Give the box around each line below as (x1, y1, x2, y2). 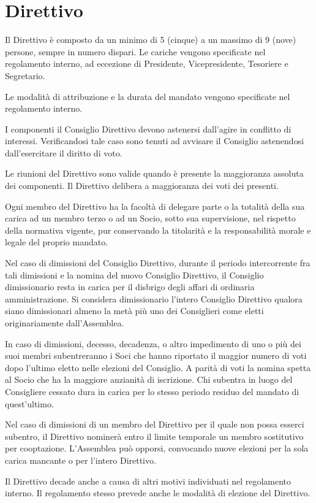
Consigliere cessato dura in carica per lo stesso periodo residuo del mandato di (5, 385, 299, 397)
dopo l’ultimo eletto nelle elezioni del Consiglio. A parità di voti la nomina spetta (5, 361, 311, 374)
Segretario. (5, 69, 45, 82)
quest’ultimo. (5, 397, 54, 410)
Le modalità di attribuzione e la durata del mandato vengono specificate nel (5, 90, 290, 102)
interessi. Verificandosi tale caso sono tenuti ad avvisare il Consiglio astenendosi (5, 134, 304, 147)
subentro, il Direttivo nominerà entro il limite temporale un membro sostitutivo (5, 429, 304, 442)
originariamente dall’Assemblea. (5, 317, 124, 329)
